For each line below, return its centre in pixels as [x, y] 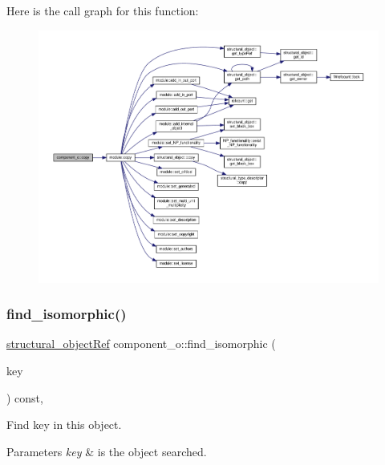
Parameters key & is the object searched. [107, 451]
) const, [25, 397]
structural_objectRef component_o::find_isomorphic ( [141, 344]
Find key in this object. [64, 425]
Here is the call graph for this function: [103, 10]
